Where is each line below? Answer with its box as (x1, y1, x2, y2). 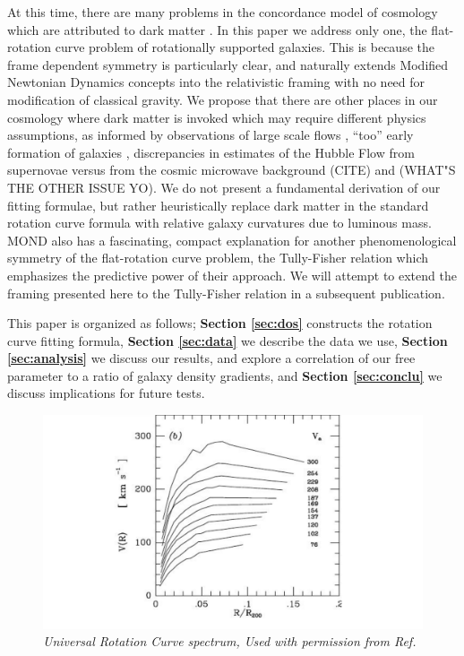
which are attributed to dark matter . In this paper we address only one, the (7, 20, 427, 39)
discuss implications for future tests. (7, 384, 205, 402)
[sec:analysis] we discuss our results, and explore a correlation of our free (7, 349, 416, 367)
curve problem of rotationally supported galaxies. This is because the (55, 38, 434, 56)
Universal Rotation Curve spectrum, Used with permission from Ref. (43, 632, 417, 651)
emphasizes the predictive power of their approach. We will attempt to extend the (7, 265, 457, 284)
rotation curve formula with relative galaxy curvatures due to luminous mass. (7, 213, 432, 232)
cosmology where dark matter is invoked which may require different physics (7, 108, 426, 126)
